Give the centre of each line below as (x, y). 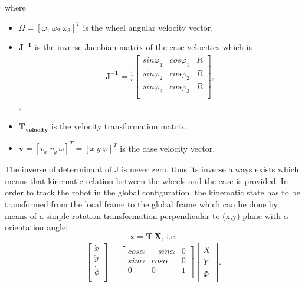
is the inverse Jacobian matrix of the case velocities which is (143, 47)
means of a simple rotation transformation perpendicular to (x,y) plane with (143, 215)
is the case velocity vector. (168, 148)
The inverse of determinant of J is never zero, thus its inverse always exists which (152, 169)
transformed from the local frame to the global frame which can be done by (141, 204)
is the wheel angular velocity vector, (148, 27)
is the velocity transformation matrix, (119, 125)
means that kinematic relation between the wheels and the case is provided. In (147, 180)
